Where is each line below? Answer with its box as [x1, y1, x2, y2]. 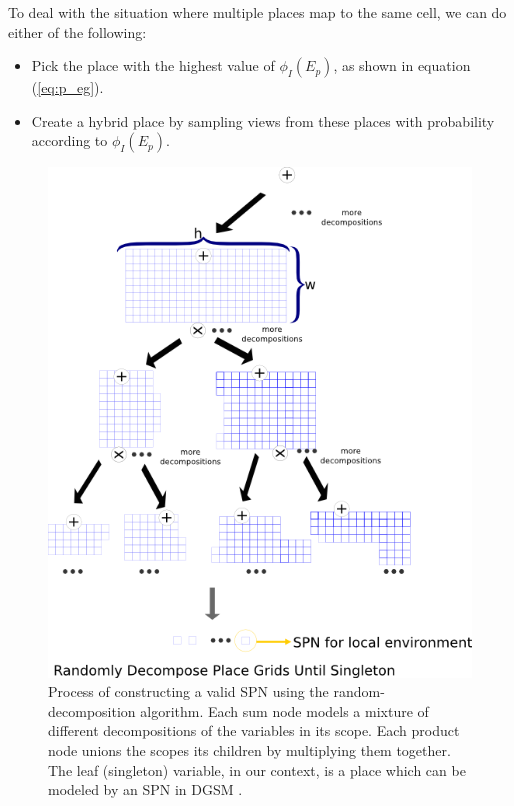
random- [333, 681, 385, 702]
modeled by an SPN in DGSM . [48, 779, 243, 800]
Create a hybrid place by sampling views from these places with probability [31, 110, 495, 131]
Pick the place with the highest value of [31, 55, 275, 76]
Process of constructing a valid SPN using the [48, 681, 329, 702]
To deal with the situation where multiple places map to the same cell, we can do [8, 2, 507, 22]
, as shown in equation [333, 55, 471, 76]
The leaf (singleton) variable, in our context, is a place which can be [48, 759, 466, 780]
